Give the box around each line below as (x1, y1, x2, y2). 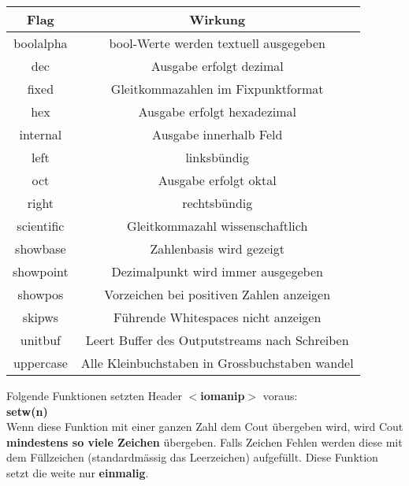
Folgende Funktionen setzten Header (6, 388, 182, 403)
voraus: (262, 388, 298, 403)
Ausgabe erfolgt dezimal (151, 57, 284, 75)
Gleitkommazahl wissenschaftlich (127, 217, 308, 235)
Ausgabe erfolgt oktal (158, 171, 277, 189)
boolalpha (13, 34, 68, 52)
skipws (22, 308, 59, 326)
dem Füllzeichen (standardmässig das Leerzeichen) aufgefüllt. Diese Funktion (6, 449, 378, 466)
